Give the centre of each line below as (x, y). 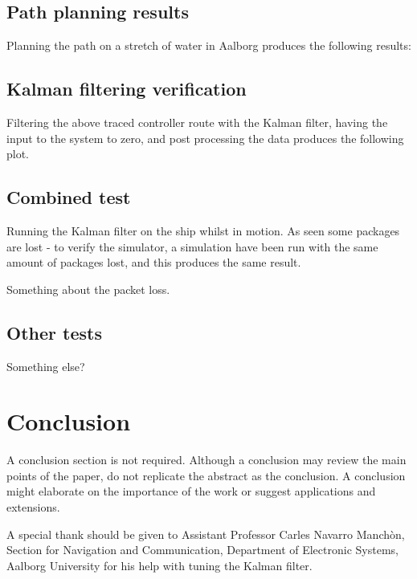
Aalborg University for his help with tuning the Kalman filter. (159, 565)
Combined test (69, 197)
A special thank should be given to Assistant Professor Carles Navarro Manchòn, (206, 534)
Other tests (54, 332)
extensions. (33, 507)
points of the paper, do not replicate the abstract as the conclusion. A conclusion (206, 475)
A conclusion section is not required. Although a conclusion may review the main (206, 460)
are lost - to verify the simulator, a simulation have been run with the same (192, 246)
